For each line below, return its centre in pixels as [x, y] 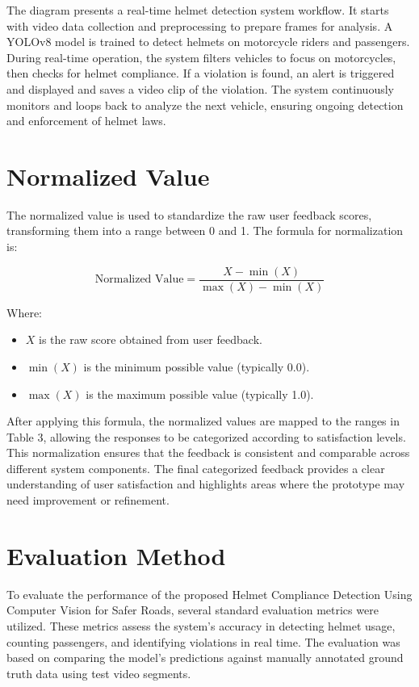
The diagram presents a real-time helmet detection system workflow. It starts [198, 10]
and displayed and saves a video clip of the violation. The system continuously [200, 88]
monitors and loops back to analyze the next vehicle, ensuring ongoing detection [205, 105]
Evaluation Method [116, 555]
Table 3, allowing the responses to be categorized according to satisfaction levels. [206, 436]
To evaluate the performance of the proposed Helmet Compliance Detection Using [209, 594]
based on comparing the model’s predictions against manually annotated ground [205, 658]
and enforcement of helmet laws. [86, 121]
